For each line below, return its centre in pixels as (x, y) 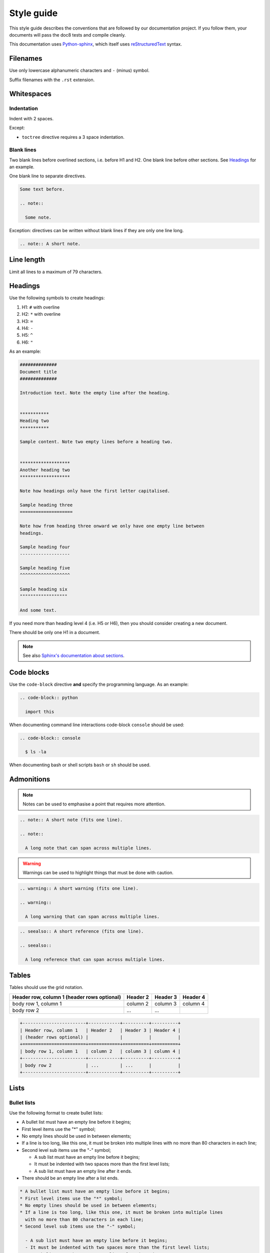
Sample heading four (45, 547)
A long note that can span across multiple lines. (88, 848)
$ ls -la (36, 752)
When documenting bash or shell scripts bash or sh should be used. (80, 765)
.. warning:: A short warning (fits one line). (79, 889)
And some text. (38, 610)
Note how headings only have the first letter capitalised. (95, 491)
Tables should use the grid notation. (46, 987)
